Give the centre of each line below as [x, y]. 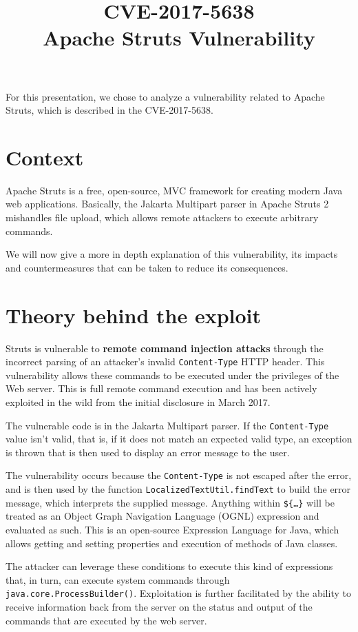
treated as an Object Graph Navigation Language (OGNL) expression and [162, 516]
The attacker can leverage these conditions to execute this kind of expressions [169, 566]
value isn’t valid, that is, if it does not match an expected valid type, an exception [179, 439]
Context [45, 157]
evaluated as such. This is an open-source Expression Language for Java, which [172, 529]
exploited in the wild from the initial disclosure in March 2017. [138, 402]
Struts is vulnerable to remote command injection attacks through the [165, 348]
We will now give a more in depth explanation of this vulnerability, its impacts [172, 254]
